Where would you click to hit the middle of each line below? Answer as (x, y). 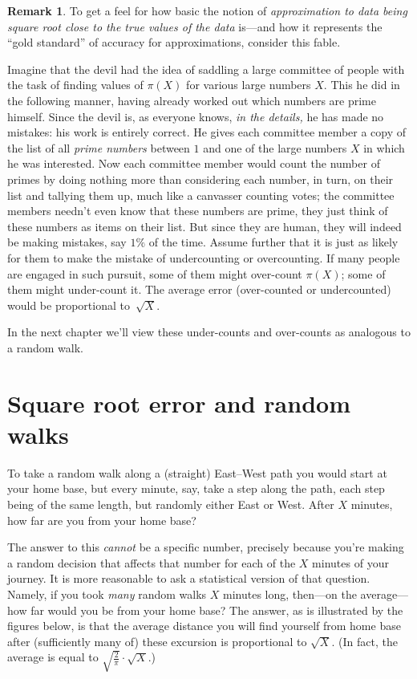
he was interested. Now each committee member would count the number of (194, 163)
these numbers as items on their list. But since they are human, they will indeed (204, 226)
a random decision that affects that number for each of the (152, 562)
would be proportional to (69, 305)
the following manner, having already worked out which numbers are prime (192, 100)
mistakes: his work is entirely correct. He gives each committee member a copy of (207, 132)
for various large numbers (249, 85)
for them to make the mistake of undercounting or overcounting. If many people (204, 257)
